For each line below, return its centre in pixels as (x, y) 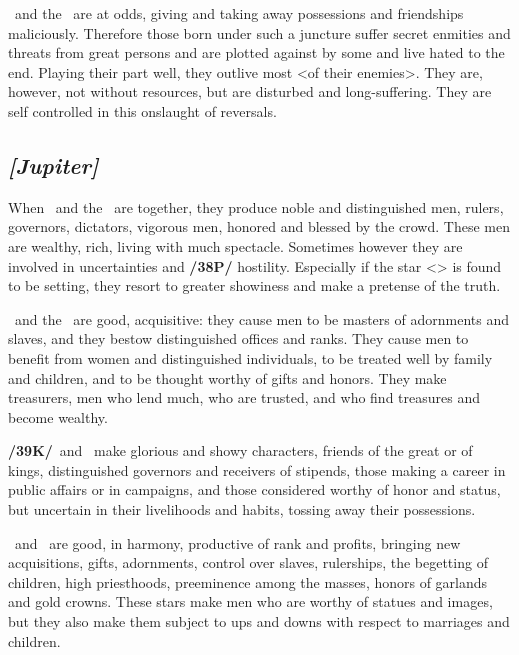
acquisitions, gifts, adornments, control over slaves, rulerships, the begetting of (248, 562)
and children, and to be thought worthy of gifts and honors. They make (227, 377)
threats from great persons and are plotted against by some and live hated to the (256, 52)
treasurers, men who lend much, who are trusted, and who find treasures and (244, 397)
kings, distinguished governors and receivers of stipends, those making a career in (257, 469)
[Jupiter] (53, 164)
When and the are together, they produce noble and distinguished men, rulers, (256, 206)
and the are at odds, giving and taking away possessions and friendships (239, 13)
